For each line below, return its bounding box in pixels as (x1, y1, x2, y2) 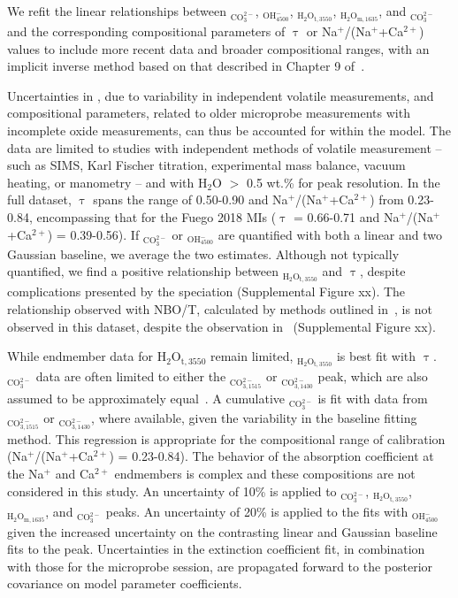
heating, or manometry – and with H (7, 172, 208, 191)
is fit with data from (317, 388, 428, 407)
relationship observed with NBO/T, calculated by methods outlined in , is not (7, 300, 432, 318)
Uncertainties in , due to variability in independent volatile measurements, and (7, 86, 434, 104)
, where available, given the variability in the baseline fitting (91, 408, 417, 426)
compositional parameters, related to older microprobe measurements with (7, 103, 410, 122)
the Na (7, 464, 44, 482)
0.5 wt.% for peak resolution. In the (246, 172, 440, 191)
